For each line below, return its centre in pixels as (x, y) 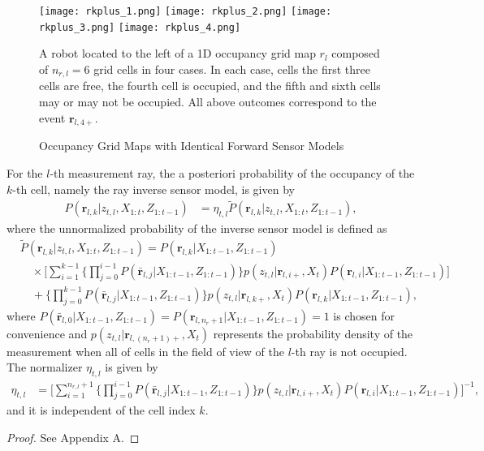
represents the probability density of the (313, 333)
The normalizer (45, 367)
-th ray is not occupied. (349, 351)
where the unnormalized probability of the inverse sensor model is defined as (197, 228)
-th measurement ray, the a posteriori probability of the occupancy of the (232, 172)
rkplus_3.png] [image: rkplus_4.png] (140, 27)
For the (25, 172)
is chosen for (364, 315)
